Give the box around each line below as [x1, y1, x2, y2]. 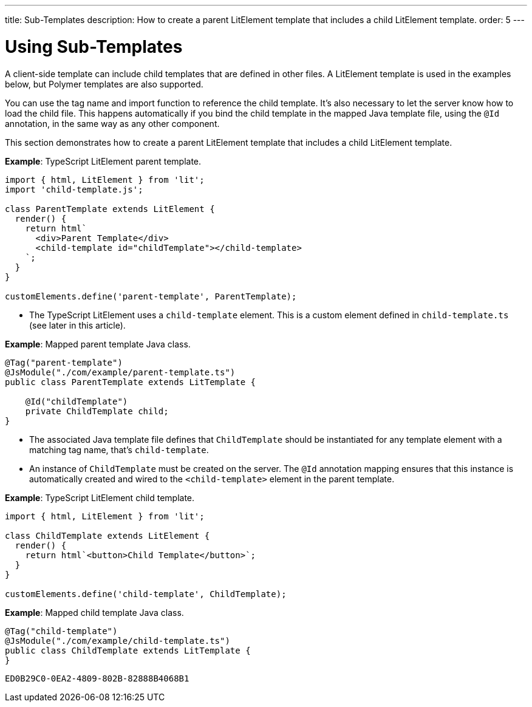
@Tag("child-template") [5, 626, 118, 636]
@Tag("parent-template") [5, 357, 123, 367]
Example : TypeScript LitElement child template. [5, 492, 195, 503]
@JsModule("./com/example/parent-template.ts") [5, 367, 236, 377]
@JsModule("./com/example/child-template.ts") [5, 635, 230, 646]
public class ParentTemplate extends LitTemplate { [5, 377, 256, 387]
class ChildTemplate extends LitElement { [5, 530, 210, 541]
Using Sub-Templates [5, 36, 183, 57]
